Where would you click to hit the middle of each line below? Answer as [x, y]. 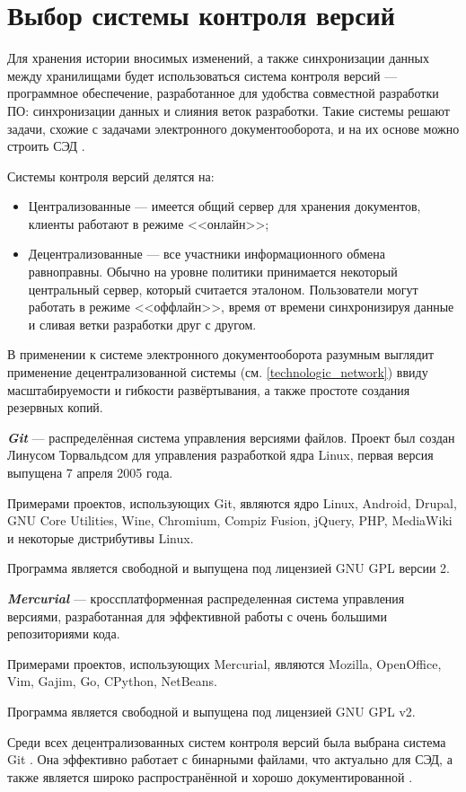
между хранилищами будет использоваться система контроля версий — [202, 75]
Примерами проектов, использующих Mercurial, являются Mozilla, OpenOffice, [224, 663]
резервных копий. [55, 407]
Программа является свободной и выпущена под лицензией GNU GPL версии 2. [229, 568]
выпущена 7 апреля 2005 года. [90, 472]
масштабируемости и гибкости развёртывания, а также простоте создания [209, 389]
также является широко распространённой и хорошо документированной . [210, 776]
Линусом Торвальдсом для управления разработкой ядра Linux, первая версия [220, 455]
